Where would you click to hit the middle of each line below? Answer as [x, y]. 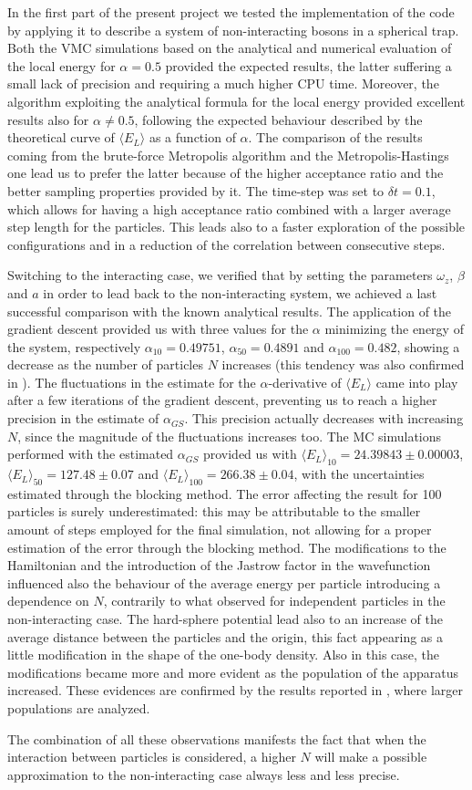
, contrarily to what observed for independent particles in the [274, 601]
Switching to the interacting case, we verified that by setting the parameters [220, 275]
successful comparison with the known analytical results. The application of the [230, 311]
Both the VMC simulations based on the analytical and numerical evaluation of [230, 48]
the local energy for [62, 65]
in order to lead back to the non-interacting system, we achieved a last [240, 292]
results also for [48, 119]
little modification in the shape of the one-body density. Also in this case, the [224, 655]
